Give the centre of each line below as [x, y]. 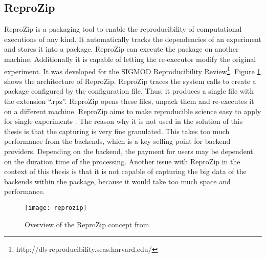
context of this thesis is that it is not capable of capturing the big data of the [125, 171]
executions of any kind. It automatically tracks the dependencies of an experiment [133, 39]
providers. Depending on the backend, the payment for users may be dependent [129, 151]
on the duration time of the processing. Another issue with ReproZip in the [122, 161]
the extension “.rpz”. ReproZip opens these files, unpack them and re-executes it [129, 101]
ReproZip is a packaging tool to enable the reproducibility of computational [123, 29]
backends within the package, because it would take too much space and [117, 181]
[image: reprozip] [56, 208]
